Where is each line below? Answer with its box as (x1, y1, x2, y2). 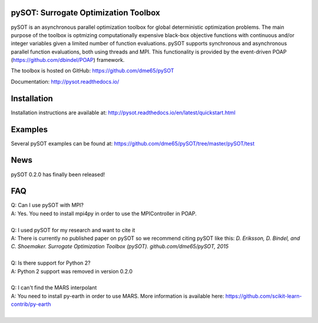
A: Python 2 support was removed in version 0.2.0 (11, 268, 132, 275)
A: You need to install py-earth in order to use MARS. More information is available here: (11, 292, 224, 299)
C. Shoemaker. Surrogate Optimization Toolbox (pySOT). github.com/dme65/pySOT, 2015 (11, 243, 229, 250)
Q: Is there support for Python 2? (11, 259, 91, 266)
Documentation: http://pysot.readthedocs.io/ (11, 78, 120, 85)
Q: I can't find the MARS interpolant (11, 284, 97, 291)
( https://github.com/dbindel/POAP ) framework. (11, 57, 125, 64)
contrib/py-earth (11, 301, 51, 308)
